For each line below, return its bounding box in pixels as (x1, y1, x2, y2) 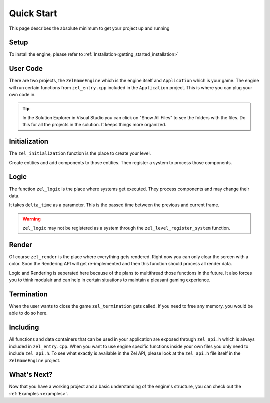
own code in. (9, 92, 36, 98)
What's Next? (9, 370, 53, 379)
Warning (22, 216, 41, 222)
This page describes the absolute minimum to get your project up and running (9, 25, 170, 31)
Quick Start (9, 8, 57, 19)
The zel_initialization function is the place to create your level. (9, 150, 151, 156)
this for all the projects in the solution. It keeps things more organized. (22, 122, 167, 128)
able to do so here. (9, 310, 48, 316)
